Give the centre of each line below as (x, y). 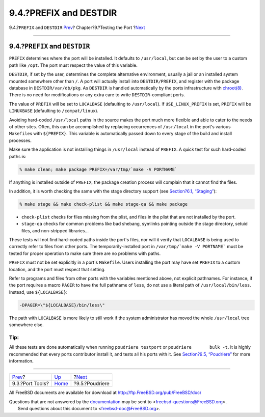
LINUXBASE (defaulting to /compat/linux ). (54, 111)
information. (21, 361)
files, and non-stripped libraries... (55, 230)
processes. (20, 140)
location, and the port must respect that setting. (57, 269)
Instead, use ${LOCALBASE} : (38, 292)
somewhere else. (26, 325)
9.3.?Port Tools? (30, 384)
